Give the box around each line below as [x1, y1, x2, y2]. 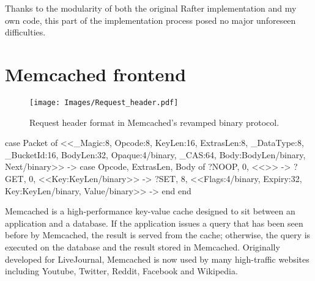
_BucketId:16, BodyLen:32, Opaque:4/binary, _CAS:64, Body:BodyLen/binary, [5, 148, 306, 161]
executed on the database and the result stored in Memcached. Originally [5, 240, 280, 253]
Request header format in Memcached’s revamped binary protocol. [29, 115, 280, 128]
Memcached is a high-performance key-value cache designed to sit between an [5, 205, 295, 217]
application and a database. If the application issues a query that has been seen [5, 216, 303, 229]
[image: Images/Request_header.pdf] [29, 98, 179, 107]
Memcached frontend [5, 61, 187, 86]
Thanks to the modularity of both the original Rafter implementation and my [5, 2, 297, 14]
